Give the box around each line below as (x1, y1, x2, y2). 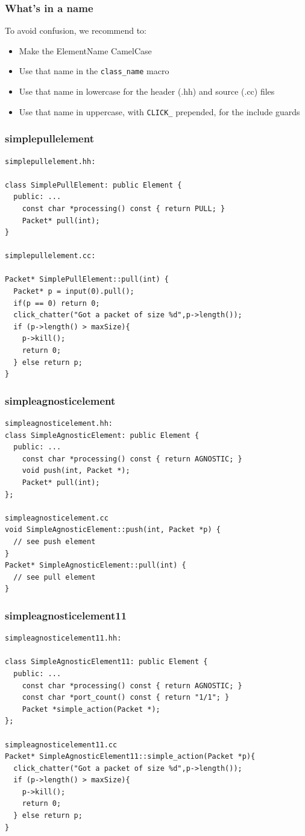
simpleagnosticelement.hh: (5, 419, 113, 428)
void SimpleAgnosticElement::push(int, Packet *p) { (5, 525, 221, 534)
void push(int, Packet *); (22, 466, 130, 475)
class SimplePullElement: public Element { (5, 180, 182, 189)
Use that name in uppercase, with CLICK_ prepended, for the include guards (19, 105, 300, 118)
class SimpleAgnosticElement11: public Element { (5, 657, 208, 667)
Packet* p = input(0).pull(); (13, 287, 134, 296)
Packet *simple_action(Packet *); (22, 705, 160, 714)
